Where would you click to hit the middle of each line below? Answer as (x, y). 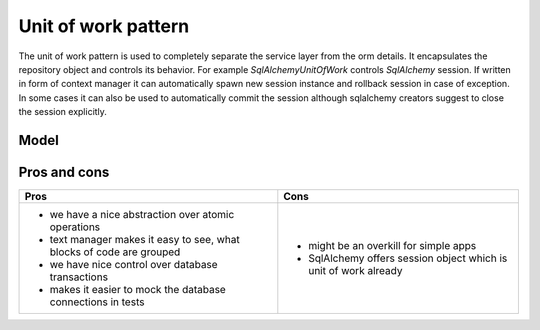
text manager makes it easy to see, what (144, 240)
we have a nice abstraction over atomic (142, 215)
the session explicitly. (62, 112)
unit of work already (355, 271)
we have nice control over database (134, 265)
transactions (79, 277)
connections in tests (97, 302)
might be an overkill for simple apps (392, 246)
